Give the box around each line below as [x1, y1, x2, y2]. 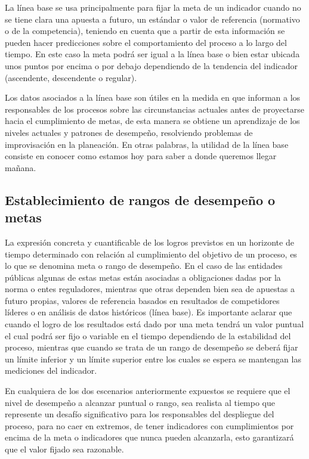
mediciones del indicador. [5, 364, 97, 377]
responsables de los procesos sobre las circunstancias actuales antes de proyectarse [5, 103, 305, 115]
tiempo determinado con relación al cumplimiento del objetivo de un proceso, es [5, 247, 297, 260]
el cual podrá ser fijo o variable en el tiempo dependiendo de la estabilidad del [5, 329, 291, 342]
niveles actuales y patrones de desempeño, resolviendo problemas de [5, 126, 253, 138]
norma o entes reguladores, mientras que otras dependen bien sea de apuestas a [5, 283, 295, 295]
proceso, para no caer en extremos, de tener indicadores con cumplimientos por [5, 419, 294, 432]
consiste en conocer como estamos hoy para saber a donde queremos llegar [5, 150, 277, 162]
